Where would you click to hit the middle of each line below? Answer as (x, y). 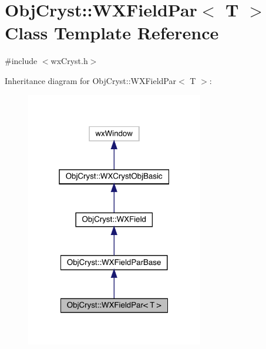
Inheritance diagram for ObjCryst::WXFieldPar (90, 80)
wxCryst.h (69, 61)
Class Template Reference (112, 33)
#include (21, 61)
